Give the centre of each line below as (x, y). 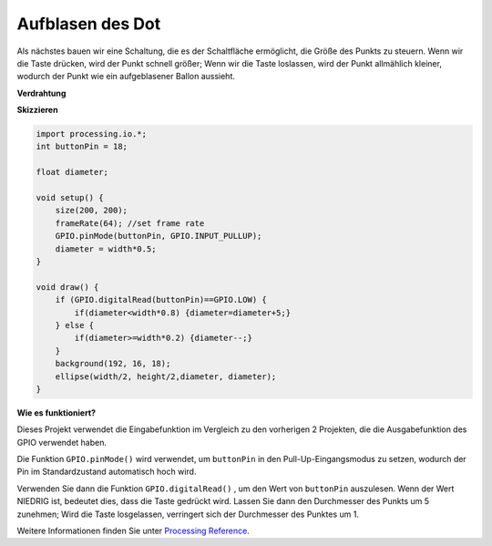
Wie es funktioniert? (56, 412)
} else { (75, 325)
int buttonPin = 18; (82, 147)
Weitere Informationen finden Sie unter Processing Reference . (133, 531)
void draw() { (67, 287)
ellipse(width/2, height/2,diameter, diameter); (166, 376)
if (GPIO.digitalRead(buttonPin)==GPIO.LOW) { (161, 300)
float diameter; (72, 172)
